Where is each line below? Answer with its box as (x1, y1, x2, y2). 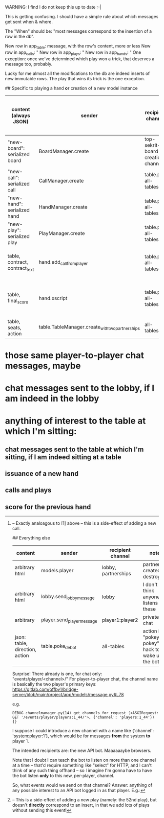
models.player (41, 567, 74, 574)
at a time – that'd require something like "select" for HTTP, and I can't (12, 762, 152, 768)
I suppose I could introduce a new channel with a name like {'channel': (12, 728, 154, 734)
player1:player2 (102, 617, 138, 624)
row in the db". (5, 34, 35, 39)
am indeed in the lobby (5, 393, 99, 404)
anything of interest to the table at (5, 416, 146, 426)
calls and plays (5, 486, 52, 494)
